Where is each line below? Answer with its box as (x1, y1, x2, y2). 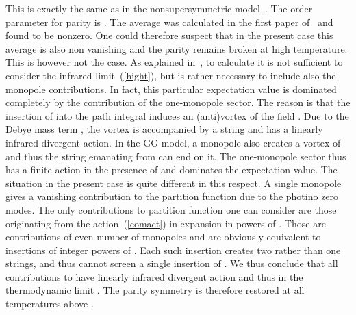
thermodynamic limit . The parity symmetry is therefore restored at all (5, 283, 305, 297)
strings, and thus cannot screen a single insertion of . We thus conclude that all (5, 256, 338, 270)
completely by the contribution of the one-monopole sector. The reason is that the (5, 95, 351, 110)
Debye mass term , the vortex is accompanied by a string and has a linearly (5, 122, 323, 136)
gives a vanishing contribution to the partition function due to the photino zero (5, 189, 339, 203)
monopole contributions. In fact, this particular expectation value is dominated (5, 81, 337, 96)
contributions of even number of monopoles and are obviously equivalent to (5, 229, 321, 244)
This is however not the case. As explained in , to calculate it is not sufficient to (5, 55, 343, 69)
